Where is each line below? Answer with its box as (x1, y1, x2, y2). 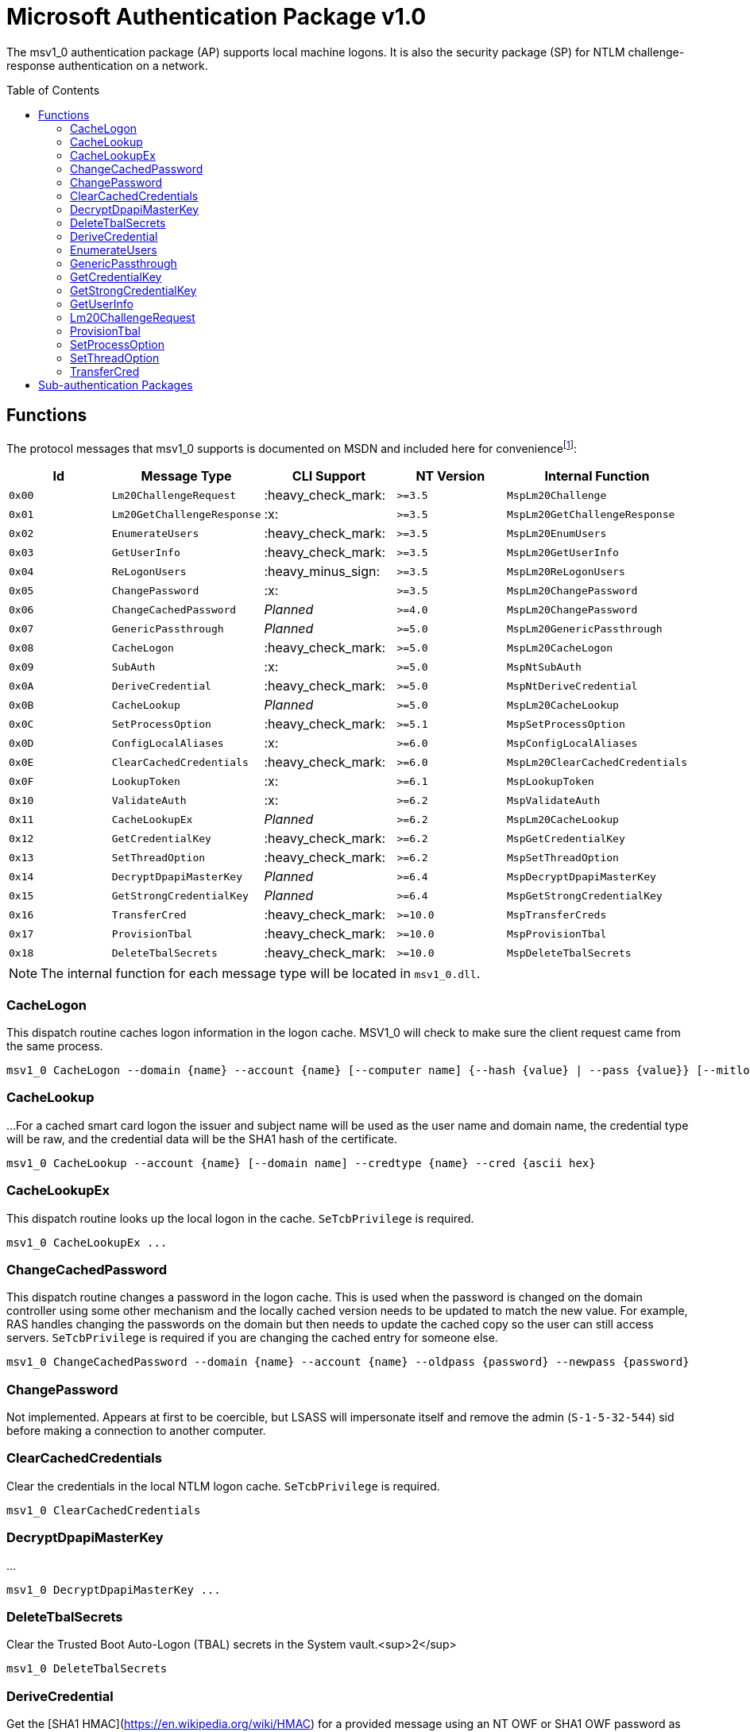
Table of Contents (6, 83, 100, 97)
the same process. (6, 1039, 103, 1053)
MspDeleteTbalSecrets (507, 946, 632, 959)
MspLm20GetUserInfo (507, 546, 619, 559)
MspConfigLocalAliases (507, 736, 638, 749)
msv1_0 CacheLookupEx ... (6, 1235, 168, 1249)
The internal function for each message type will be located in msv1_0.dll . (41, 965, 481, 982)
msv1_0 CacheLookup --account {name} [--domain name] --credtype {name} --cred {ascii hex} (6, 1156, 596, 1169)
